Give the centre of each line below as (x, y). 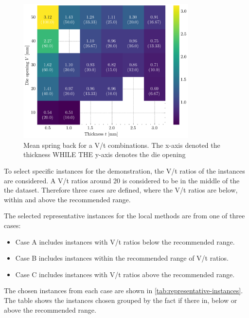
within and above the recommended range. (67, 199)
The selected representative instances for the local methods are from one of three (124, 216)
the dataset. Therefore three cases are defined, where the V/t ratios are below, (121, 190)
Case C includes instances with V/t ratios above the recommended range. (125, 274)
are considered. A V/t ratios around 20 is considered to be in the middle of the (122, 180)
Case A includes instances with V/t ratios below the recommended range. (125, 241)
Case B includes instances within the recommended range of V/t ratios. (122, 258)
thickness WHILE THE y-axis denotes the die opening (105, 154)
